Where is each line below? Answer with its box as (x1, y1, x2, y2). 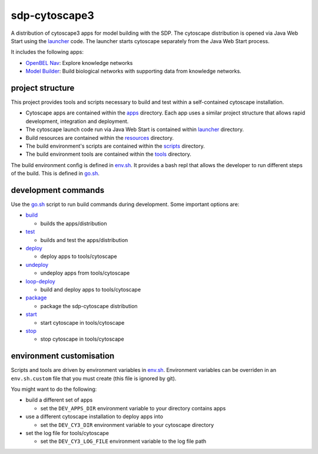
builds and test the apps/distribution (40, 236, 128, 243)
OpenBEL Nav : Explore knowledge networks (25, 59, 133, 66)
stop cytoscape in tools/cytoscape (40, 335, 124, 342)
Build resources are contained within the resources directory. (25, 134, 174, 141)
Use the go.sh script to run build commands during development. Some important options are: (11, 201, 240, 208)
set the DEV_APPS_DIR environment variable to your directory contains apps (40, 404, 226, 411)
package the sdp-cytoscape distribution (40, 302, 138, 309)
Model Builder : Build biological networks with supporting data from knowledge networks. (25, 68, 241, 75)
